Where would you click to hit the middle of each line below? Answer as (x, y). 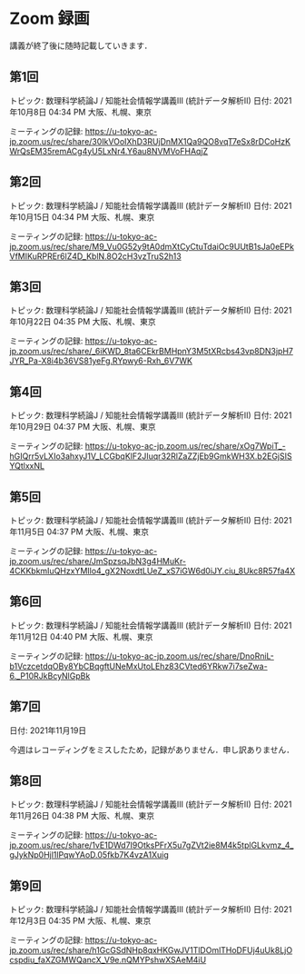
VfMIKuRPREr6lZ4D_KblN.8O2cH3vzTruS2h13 (95, 256)
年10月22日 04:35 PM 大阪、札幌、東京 (83, 322)
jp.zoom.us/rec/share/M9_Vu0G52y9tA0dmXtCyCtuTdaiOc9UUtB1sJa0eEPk (152, 246)
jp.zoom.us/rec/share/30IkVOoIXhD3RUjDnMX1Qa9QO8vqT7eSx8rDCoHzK (150, 141)
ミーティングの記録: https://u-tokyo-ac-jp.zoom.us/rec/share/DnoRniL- (142, 656)
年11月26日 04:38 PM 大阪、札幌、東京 (82, 816)
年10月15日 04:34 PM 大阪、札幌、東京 (82, 217)
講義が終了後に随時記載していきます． (81, 45)
